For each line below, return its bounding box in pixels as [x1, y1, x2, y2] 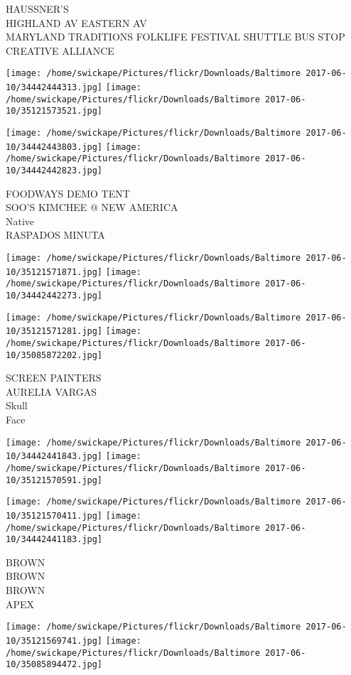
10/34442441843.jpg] [6, 451, 103, 462]
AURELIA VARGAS [6, 384, 97, 399]
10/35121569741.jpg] [6, 635, 103, 646]
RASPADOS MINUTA [6, 227, 105, 242]
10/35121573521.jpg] [6, 106, 103, 117]
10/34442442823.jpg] [6, 165, 103, 175]
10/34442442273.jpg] [6, 290, 103, 301]
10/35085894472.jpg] [6, 659, 103, 670]
